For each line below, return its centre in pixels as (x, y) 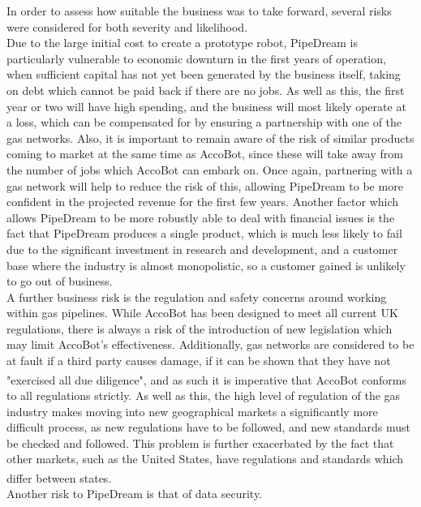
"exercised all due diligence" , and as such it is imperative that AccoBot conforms (206, 379)
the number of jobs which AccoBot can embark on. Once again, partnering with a (210, 169)
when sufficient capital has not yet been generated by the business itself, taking (204, 74)
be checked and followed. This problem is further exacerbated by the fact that (200, 443)
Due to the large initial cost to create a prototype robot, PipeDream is (182, 43)
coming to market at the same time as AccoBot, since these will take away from (205, 154)
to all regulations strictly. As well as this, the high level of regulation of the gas (204, 395)
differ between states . (59, 477)
